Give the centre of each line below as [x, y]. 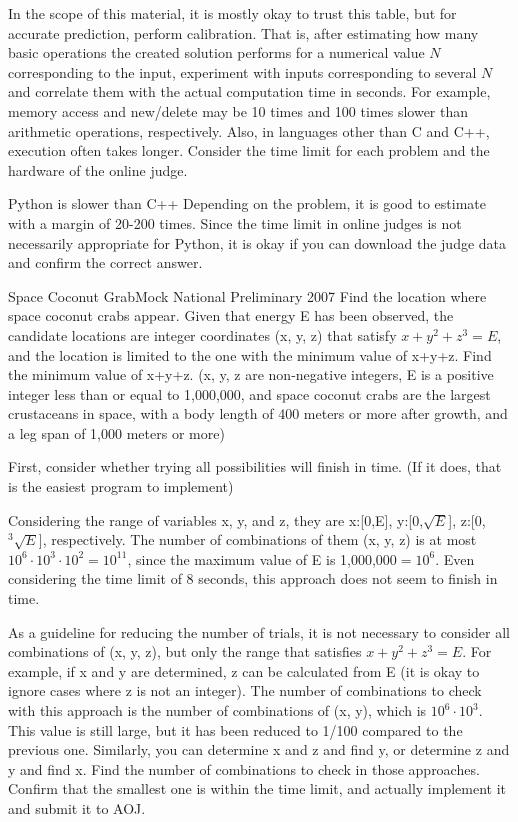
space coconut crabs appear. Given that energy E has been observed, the [231, 315]
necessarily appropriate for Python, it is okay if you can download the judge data [257, 242]
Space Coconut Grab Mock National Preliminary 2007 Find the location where [247, 295]
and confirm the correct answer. [105, 262]
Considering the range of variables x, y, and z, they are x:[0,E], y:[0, [216, 519]
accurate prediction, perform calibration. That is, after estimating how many [243, 32]
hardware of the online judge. [98, 169]
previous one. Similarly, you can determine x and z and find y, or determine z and [259, 749]
